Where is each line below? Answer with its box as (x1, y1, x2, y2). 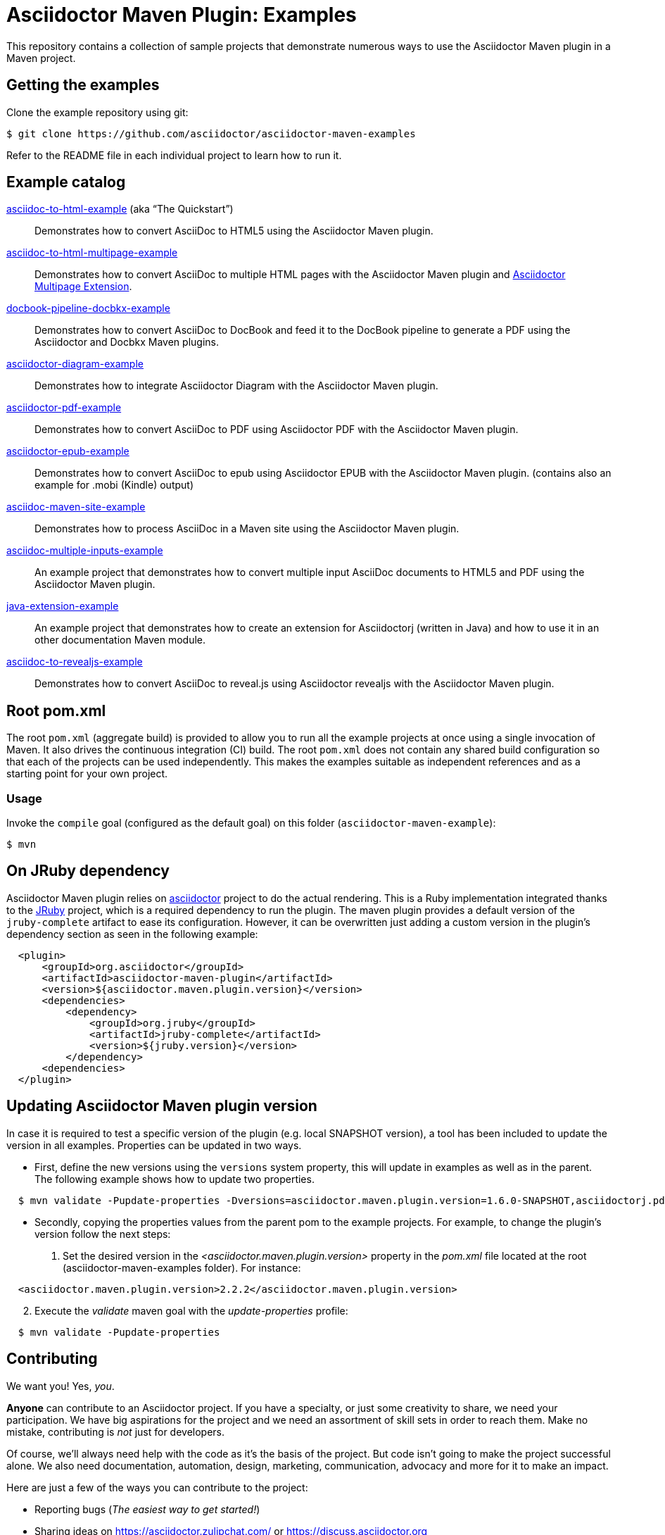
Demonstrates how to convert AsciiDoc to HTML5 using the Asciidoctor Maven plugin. (34, 225, 433, 237)
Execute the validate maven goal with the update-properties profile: (34, 1304, 348, 1317)
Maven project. (6, 51, 76, 64)
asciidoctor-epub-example (6, 445, 129, 458)
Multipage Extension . (34, 280, 132, 293)
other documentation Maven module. (34, 634, 206, 646)
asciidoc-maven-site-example (6, 501, 146, 513)
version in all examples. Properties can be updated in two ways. (6, 1139, 302, 1151)
